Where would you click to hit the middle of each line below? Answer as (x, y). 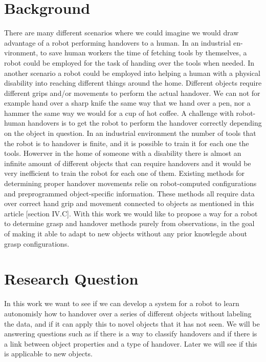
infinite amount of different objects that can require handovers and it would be (128, 163)
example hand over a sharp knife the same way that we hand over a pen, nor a (127, 103)
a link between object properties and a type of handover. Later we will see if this (131, 343)
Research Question (71, 279)
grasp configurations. (37, 243)
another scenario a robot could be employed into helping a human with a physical (132, 73)
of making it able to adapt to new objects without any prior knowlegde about (126, 233)
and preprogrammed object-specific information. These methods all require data (129, 193)
